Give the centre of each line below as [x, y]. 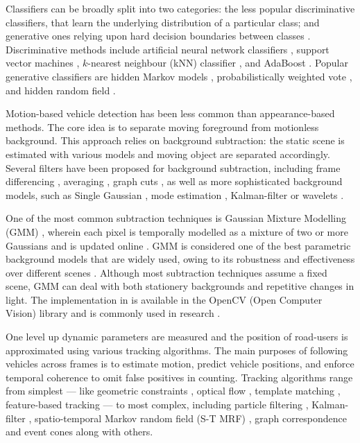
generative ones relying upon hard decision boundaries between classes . [158, 36]
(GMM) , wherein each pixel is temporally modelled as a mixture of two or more [177, 231]
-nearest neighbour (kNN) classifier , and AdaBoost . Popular [218, 63]
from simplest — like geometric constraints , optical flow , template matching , [173, 391]
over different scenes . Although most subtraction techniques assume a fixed [166, 272]
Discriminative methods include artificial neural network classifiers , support [168, 49]
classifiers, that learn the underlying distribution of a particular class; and [163, 22]
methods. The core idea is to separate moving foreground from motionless [162, 127]
